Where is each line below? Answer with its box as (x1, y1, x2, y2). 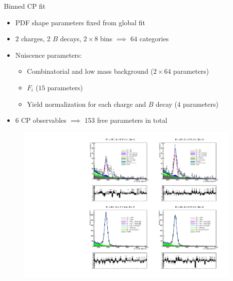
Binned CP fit (4, 1, 46, 11)
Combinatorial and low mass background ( (27, 66, 153, 76)
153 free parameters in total (84, 115, 167, 125)
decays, (60, 33, 82, 44)
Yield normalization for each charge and (27, 99, 146, 109)
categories (139, 33, 169, 44)
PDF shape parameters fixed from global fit (15, 17, 146, 27)
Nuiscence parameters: (15, 50, 82, 60)
